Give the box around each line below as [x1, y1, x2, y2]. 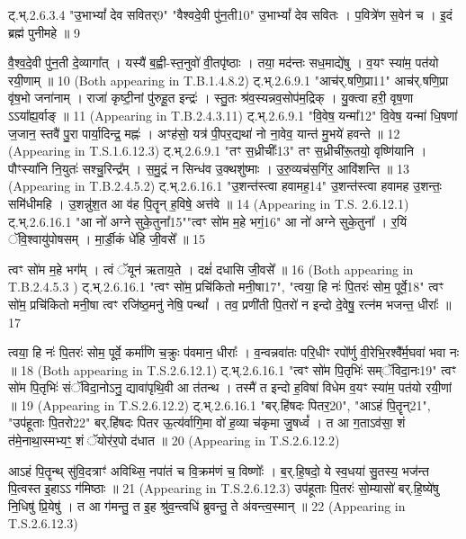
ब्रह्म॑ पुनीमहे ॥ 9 [8, 22, 80, 41]
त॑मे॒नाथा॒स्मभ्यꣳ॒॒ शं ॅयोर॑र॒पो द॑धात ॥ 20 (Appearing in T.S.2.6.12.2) [8, 431, 340, 450]
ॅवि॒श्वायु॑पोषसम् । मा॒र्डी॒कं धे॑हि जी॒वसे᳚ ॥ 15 [8, 229, 206, 248]
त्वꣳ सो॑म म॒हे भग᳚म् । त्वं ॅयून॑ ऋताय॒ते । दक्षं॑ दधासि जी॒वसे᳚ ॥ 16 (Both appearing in [8, 259, 414, 278]
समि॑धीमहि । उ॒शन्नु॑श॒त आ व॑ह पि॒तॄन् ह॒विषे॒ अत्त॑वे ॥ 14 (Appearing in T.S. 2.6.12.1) [8, 193, 409, 212]
